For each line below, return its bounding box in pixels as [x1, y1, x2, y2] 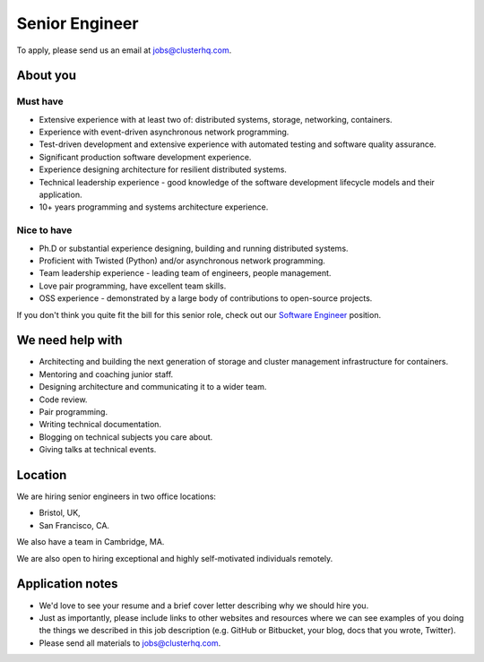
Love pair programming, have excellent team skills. [39, 280, 227, 291]
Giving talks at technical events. [39, 444, 157, 455]
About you [16, 68, 76, 83]
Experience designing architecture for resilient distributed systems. [39, 164, 287, 175]
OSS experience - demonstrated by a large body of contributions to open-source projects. [39, 293, 373, 304]
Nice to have [16, 224, 73, 236]
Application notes [16, 576, 118, 591]
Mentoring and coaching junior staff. [39, 368, 174, 380]
